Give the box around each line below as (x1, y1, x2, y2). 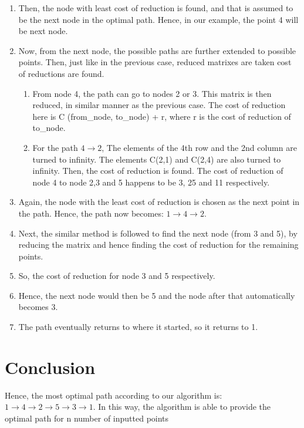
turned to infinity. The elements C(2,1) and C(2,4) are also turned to (32, 153, 281, 165)
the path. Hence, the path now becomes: (18, 207, 164, 219)
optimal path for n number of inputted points (5, 412, 169, 424)
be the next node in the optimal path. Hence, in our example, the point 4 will (18, 13, 299, 25)
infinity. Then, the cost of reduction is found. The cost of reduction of (32, 164, 283, 177)
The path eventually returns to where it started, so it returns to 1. (18, 321, 258, 333)
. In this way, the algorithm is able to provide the (93, 400, 271, 413)
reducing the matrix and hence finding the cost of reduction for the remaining (18, 238, 299, 251)
